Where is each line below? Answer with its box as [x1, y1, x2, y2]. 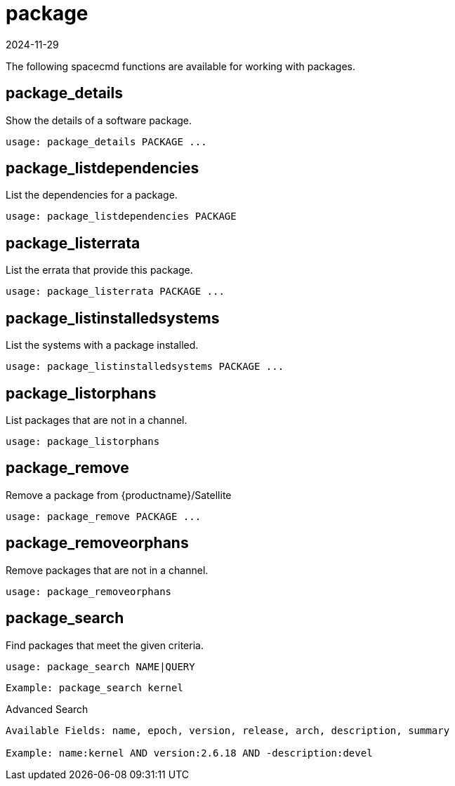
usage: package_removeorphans [6, 585, 172, 597]
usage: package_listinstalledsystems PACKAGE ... [6, 361, 284, 373]
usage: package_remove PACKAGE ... [6, 510, 202, 522]
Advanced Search [6, 702, 88, 715]
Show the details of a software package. [6, 114, 192, 126]
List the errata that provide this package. [6, 264, 193, 277]
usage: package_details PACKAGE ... [6, 135, 207, 147]
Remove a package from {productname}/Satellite [6, 488, 232, 501]
